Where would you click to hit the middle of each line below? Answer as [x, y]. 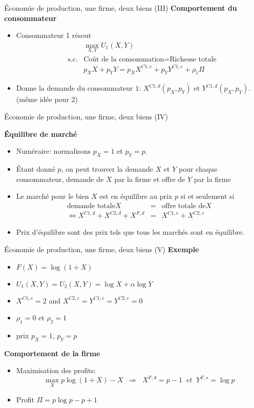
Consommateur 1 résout [54, 35]
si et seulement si [207, 196]
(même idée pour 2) [47, 99]
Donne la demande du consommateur [75, 88]
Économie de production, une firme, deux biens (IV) [86, 116]
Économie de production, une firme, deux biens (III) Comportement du [121, 8]
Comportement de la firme [52, 353]
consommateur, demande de [60, 179]
